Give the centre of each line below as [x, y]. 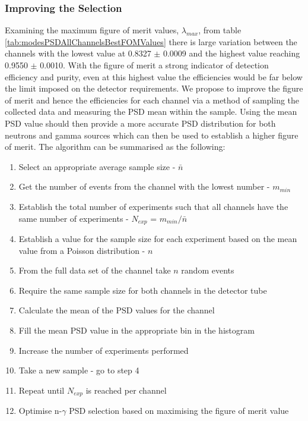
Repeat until [42, 390]
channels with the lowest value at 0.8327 [78, 53]
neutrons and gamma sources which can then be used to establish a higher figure [152, 135]
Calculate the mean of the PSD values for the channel [117, 310]
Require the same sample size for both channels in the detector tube [143, 290]
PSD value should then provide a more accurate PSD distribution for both [140, 123]
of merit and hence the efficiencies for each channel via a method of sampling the [152, 100]
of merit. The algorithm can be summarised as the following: [115, 147]
